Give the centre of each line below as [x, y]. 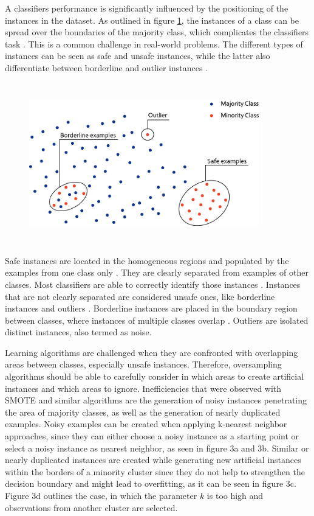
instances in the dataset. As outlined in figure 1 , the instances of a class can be [152, 20]
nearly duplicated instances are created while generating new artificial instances [153, 460]
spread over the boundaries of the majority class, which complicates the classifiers [157, 32]
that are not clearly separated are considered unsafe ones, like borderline [140, 296]
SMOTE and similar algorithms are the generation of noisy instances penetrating [156, 400]
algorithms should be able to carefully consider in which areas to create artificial [155, 376]
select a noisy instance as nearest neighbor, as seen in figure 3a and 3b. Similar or [157, 448]
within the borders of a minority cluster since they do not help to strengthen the [155, 471]
